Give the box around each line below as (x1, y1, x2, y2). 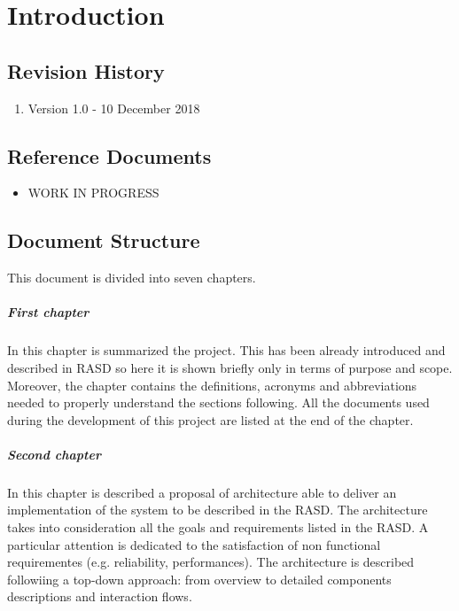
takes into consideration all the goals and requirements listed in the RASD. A (7, 518, 429, 537)
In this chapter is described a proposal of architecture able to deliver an (7, 483, 397, 501)
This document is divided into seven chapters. (7, 268, 256, 287)
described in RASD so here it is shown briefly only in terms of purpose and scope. (7, 358, 453, 376)
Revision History (7, 57, 165, 84)
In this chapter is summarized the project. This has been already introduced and (7, 341, 446, 360)
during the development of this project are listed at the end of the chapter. (7, 410, 414, 429)
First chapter (7, 303, 89, 321)
